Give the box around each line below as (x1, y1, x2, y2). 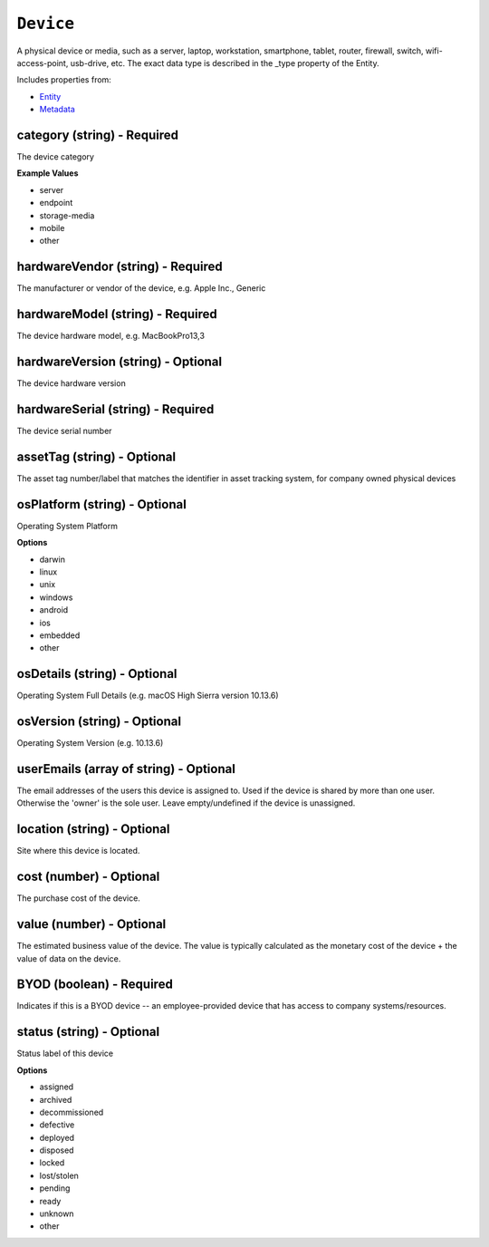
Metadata (39, 104, 76, 115)
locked (39, 1157, 65, 1168)
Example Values (16, 168, 79, 179)
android (39, 604, 69, 615)
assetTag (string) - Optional (16, 449, 177, 464)
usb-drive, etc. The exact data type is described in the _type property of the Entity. (70, 57, 379, 68)
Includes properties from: (16, 74, 112, 85)
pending (39, 1183, 71, 1194)
